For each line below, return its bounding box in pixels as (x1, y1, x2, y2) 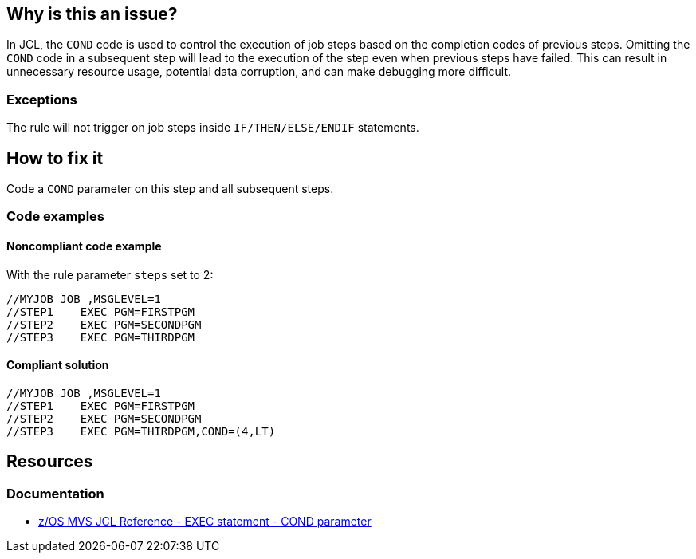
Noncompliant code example (6, 239, 162, 253)
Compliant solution (6, 358, 109, 372)
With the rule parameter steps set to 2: (6, 267, 214, 281)
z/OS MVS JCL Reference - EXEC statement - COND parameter (38, 514, 372, 529)
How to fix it (6, 148, 104, 168)
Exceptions (6, 91, 77, 108)
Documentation (6, 485, 104, 502)
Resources (6, 451, 93, 472)
